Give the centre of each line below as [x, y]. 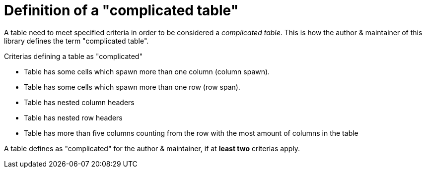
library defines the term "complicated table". [76, 41]
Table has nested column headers [79, 102]
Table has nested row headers [73, 117]
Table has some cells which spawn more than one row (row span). [132, 87]
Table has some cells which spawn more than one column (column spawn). [147, 71]
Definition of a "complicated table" [121, 10]
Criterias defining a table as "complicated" [73, 56]
